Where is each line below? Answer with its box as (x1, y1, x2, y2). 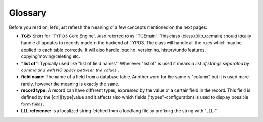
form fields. (21, 101, 44, 107)
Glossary (9, 7, 47, 18)
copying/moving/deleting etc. (21, 53, 80, 59)
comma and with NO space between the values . (21, 67, 119, 73)
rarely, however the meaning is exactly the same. (21, 81, 119, 87)
